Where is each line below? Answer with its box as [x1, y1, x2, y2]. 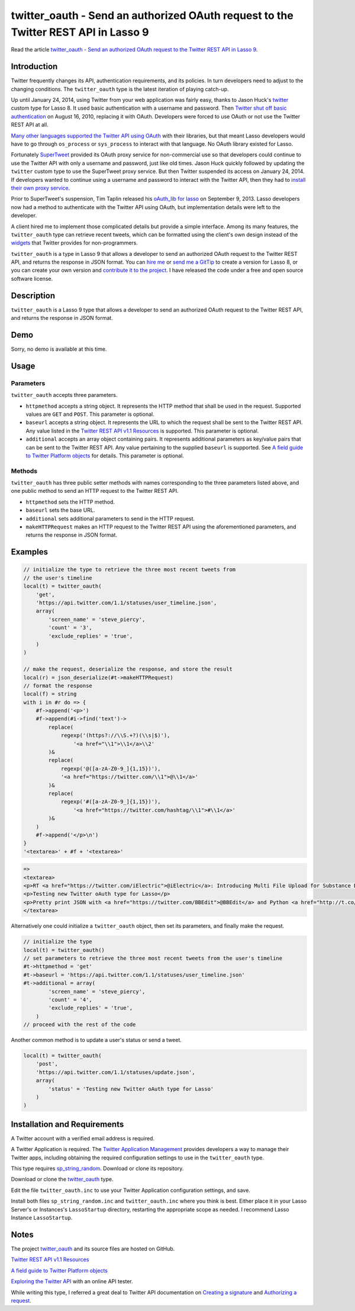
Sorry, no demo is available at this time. [11, 345, 107, 352]
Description [11, 290, 56, 300]
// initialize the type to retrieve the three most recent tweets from [23, 566, 236, 573]
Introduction [11, 62, 58, 72]
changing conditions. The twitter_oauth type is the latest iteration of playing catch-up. [11, 85, 229, 92]
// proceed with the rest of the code [23, 1021, 136, 1028]
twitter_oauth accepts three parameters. [11, 392, 118, 399]
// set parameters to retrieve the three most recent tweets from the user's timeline [23, 954, 283, 961]
